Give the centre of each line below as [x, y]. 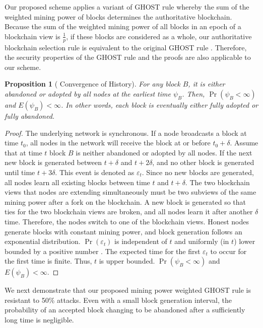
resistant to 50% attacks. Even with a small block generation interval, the [118, 300]
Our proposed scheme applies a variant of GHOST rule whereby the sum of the [127, 7]
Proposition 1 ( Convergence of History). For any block [92, 84]
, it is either [207, 84]
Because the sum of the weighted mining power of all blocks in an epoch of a [123, 26]
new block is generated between [53, 162]
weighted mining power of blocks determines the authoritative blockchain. [118, 16]
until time [20, 172]
